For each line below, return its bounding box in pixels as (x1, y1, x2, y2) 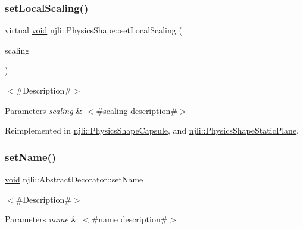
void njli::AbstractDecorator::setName (5, 173, 143, 185)
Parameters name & (5, 213, 78, 225)
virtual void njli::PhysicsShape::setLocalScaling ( (5, 24, 182, 36)
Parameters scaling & (5, 104, 83, 116)
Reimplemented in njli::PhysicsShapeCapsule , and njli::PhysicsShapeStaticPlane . (5, 124, 299, 137)
